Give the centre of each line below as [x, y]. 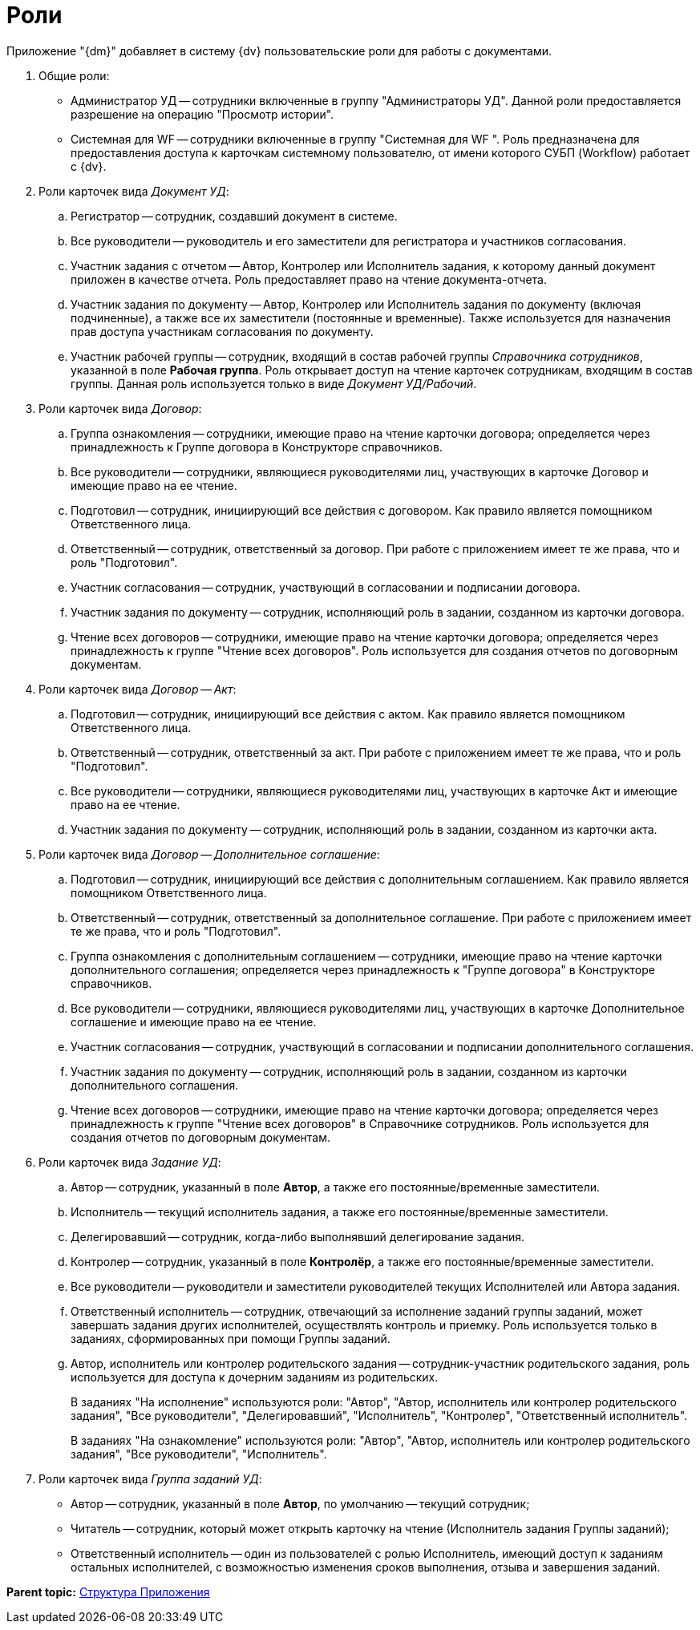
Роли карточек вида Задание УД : [130, 1162]
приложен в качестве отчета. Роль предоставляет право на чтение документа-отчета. [309, 279]
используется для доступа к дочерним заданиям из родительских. [255, 1377]
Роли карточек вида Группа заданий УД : [150, 1478]
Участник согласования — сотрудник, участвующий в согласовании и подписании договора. [326, 587]
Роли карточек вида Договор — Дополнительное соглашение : [209, 854]
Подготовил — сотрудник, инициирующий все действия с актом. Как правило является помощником [348, 714]
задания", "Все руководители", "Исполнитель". [199, 1454]
